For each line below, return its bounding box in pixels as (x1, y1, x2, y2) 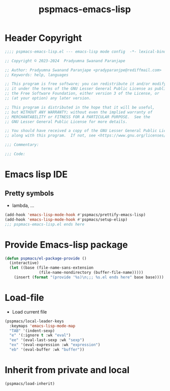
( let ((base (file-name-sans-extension (9, 265, 94, 271)
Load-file (5, 292, 44, 304)
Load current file (12, 308, 47, 315)
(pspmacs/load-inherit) (5, 381, 55, 386)
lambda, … (12, 202, 35, 208)
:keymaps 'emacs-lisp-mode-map (9, 323, 76, 328)
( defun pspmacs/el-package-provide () (5, 256, 87, 261)
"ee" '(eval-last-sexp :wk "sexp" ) (9, 337, 85, 343)
